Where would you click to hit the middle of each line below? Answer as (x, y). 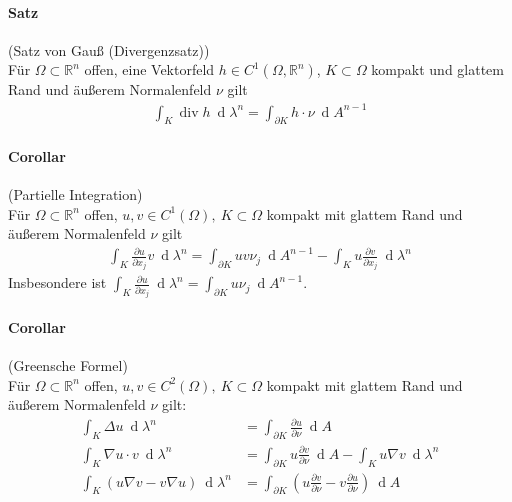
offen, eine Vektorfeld (149, 69)
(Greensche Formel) (68, 365)
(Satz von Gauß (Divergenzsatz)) (109, 49)
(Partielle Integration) (75, 194)
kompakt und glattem (437, 69)
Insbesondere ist (57, 282)
